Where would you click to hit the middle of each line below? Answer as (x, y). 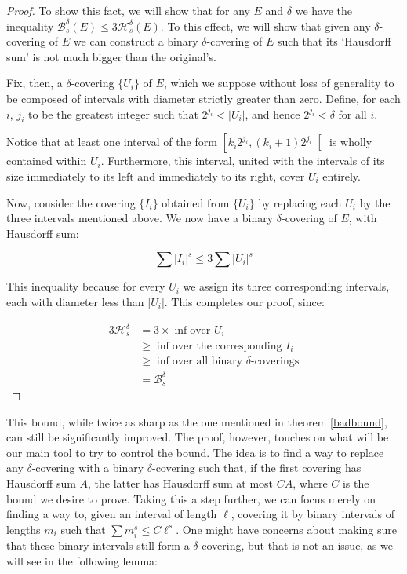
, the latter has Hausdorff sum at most (181, 483)
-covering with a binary (88, 468)
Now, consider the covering (71, 202)
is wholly (351, 142)
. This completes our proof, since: (244, 301)
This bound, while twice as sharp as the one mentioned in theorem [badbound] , (197, 421)
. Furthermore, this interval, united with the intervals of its (243, 161)
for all (352, 113)
